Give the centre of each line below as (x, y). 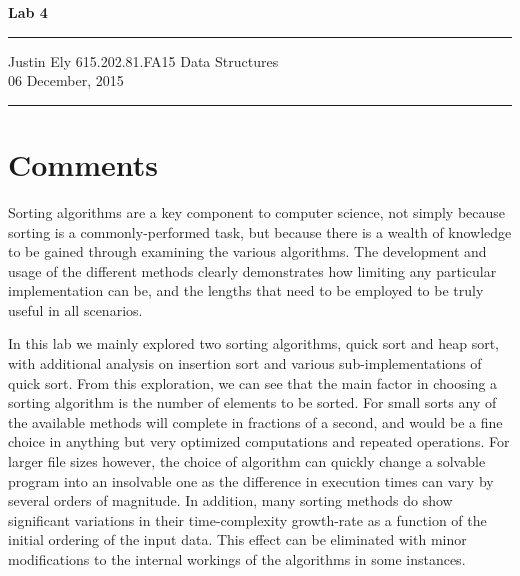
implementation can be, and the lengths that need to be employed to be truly (246, 290)
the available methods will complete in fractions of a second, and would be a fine (255, 421)
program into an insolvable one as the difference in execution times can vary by (251, 480)
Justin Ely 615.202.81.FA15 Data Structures (143, 60)
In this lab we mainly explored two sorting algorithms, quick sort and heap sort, (253, 343)
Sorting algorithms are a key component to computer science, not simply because (257, 211)
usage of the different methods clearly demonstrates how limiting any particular (252, 270)
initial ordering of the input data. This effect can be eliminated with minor (237, 539)
